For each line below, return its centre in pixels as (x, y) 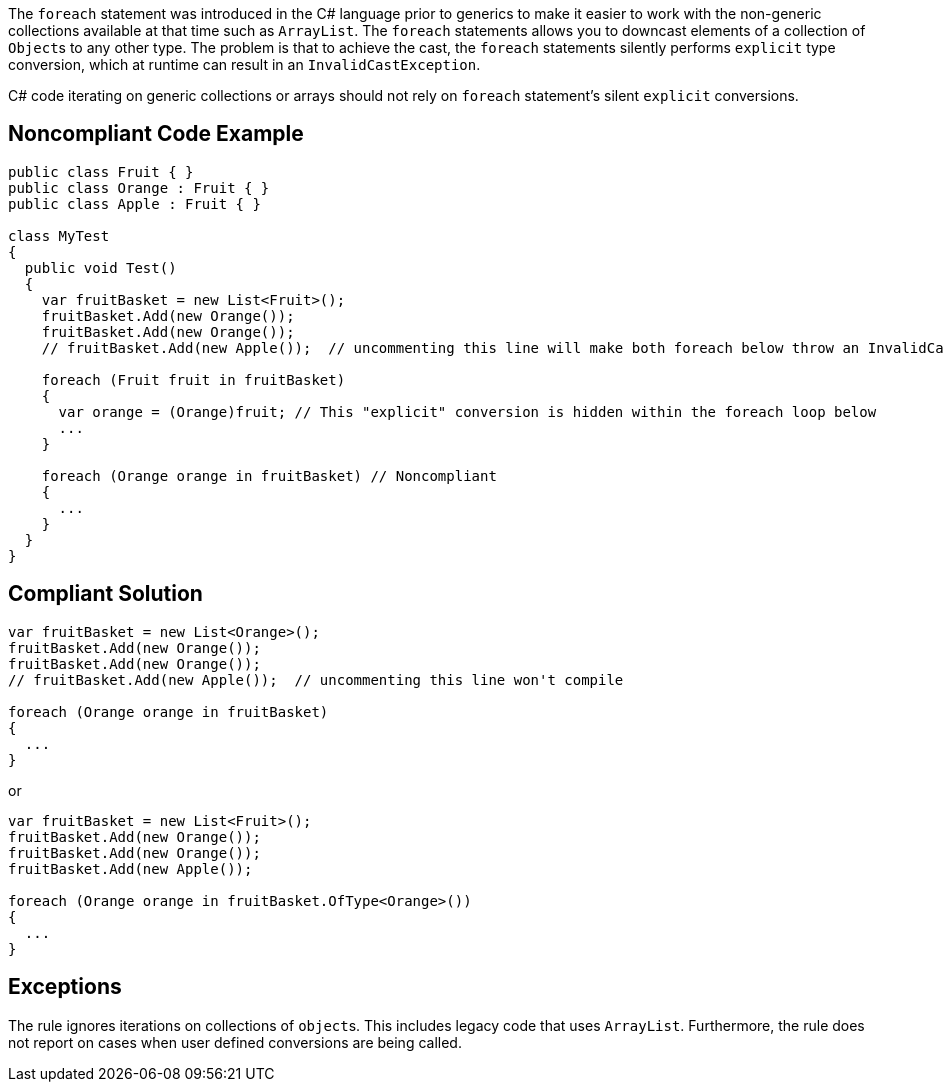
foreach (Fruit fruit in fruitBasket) (193, 379)
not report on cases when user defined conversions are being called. (235, 1042)
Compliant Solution (105, 594)
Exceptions (65, 987)
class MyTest (59, 235)
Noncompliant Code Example (156, 134)
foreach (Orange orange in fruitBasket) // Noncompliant (269, 475)
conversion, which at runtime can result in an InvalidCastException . (244, 64)
